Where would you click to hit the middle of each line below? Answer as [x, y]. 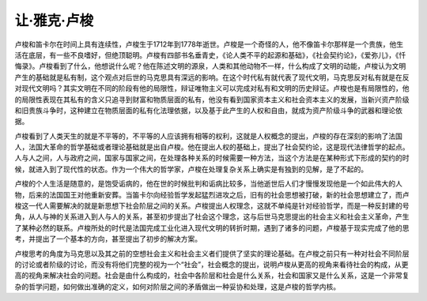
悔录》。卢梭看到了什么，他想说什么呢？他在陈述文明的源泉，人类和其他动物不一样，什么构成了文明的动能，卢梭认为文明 [210, 66]
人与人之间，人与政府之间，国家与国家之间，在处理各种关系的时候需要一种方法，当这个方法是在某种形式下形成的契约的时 [212, 158]
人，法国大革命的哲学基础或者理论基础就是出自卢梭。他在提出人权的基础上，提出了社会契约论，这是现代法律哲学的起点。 [212, 147]
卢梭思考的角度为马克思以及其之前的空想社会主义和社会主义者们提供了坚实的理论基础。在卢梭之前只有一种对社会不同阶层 [212, 254]
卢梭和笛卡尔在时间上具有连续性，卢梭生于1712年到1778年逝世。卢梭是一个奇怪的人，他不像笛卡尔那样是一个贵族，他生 [209, 44]
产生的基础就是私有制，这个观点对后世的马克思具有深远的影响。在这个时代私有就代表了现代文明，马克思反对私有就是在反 [212, 77]
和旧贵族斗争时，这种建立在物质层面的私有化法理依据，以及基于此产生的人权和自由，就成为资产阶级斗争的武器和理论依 [208, 110]
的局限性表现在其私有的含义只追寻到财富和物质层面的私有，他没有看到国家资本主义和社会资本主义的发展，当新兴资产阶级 [212, 100]
